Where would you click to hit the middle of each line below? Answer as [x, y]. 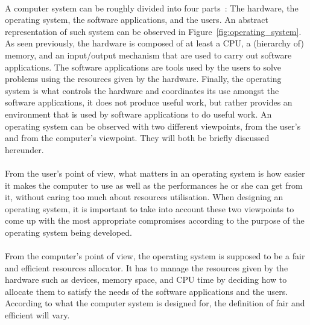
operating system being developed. [68, 232]
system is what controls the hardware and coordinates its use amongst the [142, 90]
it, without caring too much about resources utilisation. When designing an [144, 197]
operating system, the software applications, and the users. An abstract [137, 20]
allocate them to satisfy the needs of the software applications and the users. [147, 291]
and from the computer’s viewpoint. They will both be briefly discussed [137, 138]
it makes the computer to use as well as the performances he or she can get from [154, 185]
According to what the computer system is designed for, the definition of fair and [155, 303]
